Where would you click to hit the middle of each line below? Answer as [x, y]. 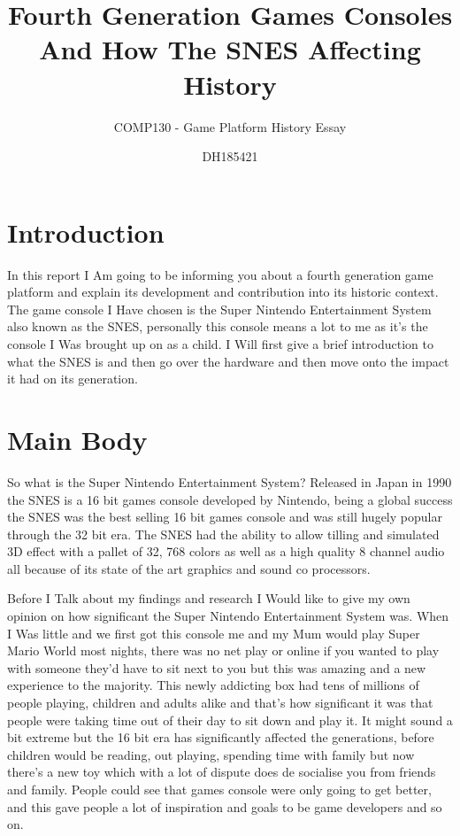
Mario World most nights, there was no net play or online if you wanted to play [223, 650]
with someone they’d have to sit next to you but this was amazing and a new [217, 667]
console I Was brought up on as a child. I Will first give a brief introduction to [220, 344]
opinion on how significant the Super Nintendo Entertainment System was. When [228, 616]
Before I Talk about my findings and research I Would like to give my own [209, 598]
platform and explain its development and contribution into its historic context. [223, 292]
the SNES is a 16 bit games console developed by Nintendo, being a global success [230, 499]
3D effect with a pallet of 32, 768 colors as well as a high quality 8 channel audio [226, 551]
